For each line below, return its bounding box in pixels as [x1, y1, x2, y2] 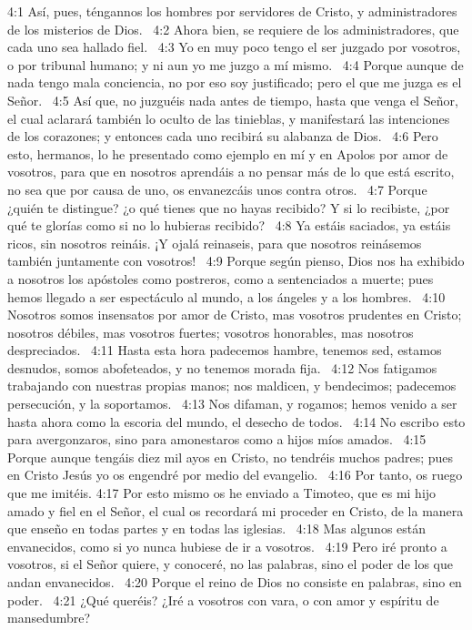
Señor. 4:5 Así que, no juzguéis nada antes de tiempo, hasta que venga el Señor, [7, 90, 458, 109]
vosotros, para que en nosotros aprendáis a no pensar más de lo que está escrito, [7, 162, 455, 181]
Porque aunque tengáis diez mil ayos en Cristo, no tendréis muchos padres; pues [7, 447, 454, 466]
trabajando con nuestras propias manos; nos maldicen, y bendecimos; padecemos [7, 376, 457, 395]
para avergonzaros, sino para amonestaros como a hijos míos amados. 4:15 [7, 430, 427, 449]
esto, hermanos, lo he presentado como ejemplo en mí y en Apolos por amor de [7, 144, 448, 163]
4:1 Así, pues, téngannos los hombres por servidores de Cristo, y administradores [7, 2, 457, 20]
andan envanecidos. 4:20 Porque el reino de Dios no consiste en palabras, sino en [7, 573, 462, 591]
